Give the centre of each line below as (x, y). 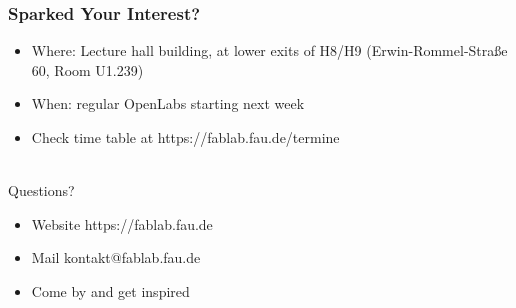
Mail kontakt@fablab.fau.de (116, 257)
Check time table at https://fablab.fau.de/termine (185, 137)
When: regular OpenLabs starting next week (168, 103)
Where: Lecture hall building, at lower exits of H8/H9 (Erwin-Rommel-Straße (269, 50)
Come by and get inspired (110, 290)
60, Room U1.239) (87, 69)
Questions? (41, 190)
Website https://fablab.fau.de (122, 223)
